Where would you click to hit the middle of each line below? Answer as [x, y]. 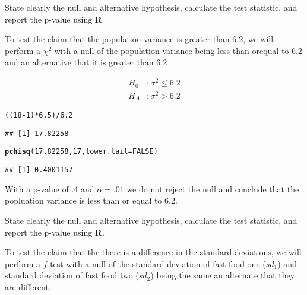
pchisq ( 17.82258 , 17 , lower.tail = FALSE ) [81, 152]
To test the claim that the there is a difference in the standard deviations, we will [153, 252]
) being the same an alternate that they [223, 275]
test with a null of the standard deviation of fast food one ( [158, 263]
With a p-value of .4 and [50, 188]
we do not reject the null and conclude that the [213, 188]
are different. [28, 286]
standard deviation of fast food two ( [72, 275]
